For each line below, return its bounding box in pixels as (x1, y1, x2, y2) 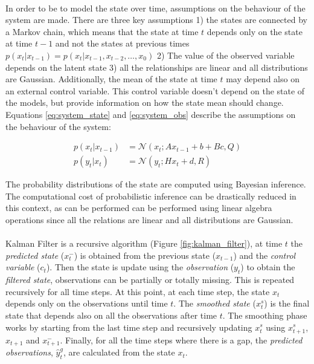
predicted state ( (5, 249, 65, 261)
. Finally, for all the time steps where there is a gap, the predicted (60, 333, 303, 346)
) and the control (233, 249, 296, 261)
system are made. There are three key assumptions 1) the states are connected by (5, 13, 307, 26)
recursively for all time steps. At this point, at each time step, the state (5, 285, 270, 297)
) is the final (264, 297, 310, 310)
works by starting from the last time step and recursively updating (5, 320, 252, 333)
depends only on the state (207, 25, 303, 37)
